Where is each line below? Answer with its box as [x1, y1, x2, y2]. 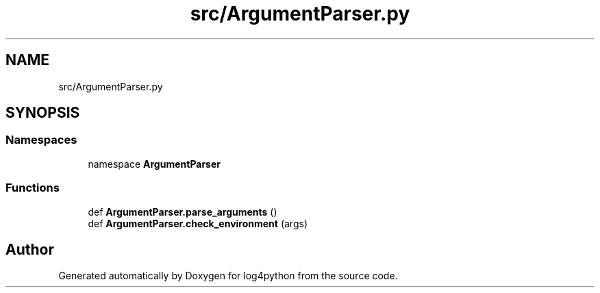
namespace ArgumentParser [88, 157, 221, 170]
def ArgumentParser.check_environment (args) [88, 217, 308, 229]
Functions [5, 181, 60, 195]
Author [5, 240, 54, 258]
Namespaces [5, 133, 77, 147]
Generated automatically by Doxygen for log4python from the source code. [58, 270, 398, 282]
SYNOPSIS [5, 104, 80, 122]
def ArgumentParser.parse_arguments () [88, 205, 277, 218]
